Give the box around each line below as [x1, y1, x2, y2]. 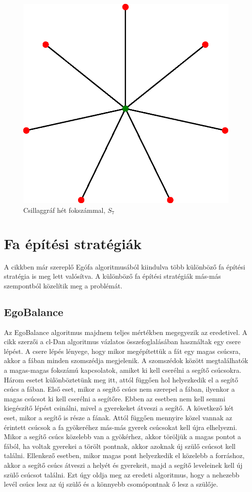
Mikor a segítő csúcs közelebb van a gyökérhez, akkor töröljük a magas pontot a [4, 431, 241, 442]
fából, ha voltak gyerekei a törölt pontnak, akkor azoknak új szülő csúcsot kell [4, 441, 236, 451]
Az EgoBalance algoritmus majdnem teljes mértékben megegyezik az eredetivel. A [4, 327, 248, 337]
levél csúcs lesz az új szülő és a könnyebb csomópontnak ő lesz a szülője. [4, 479, 218, 489]
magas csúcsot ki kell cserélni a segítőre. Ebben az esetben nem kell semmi [4, 393, 225, 403]
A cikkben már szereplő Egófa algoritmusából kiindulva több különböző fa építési [4, 261, 245, 271]
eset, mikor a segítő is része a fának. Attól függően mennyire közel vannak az [4, 413, 232, 423]
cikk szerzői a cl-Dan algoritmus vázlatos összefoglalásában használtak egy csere [4, 336, 241, 347]
